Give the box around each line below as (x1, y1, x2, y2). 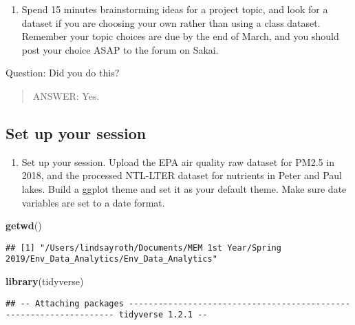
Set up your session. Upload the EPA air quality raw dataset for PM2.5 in (21, 154, 334, 169)
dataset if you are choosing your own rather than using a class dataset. (21, 15, 321, 30)
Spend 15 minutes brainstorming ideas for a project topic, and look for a (21, 2, 328, 16)
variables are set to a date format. (21, 195, 165, 209)
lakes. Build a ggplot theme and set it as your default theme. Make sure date (21, 181, 347, 196)
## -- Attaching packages (6, 298, 124, 308)
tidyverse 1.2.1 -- (118, 310, 208, 320)
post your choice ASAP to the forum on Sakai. (21, 42, 219, 56)
